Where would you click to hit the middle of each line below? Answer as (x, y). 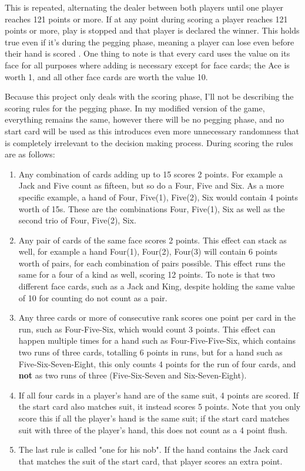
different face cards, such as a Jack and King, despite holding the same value (157, 286)
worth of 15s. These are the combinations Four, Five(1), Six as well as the (152, 208)
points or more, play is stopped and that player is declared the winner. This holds (152, 30)
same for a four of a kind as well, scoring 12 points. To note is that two (147, 274)
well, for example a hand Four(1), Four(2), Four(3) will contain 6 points (148, 251)
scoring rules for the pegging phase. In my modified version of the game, (135, 108)
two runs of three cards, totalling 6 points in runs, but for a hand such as (150, 352)
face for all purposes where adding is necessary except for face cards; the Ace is (147, 65)
